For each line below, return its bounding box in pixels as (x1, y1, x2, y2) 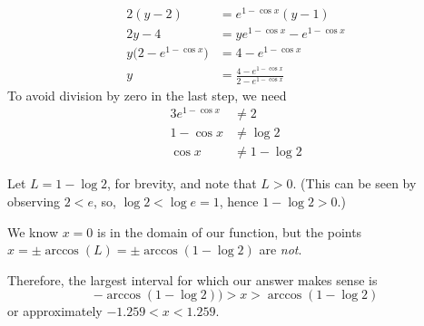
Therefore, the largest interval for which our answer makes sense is (7, 270, 378, 289)
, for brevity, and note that (107, 174, 257, 193)
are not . (259, 240, 302, 259)
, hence (219, 191, 259, 210)
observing (7, 191, 61, 210)
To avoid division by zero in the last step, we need (7, 85, 287, 104)
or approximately (7, 302, 103, 321)
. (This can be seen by (292, 174, 417, 193)
